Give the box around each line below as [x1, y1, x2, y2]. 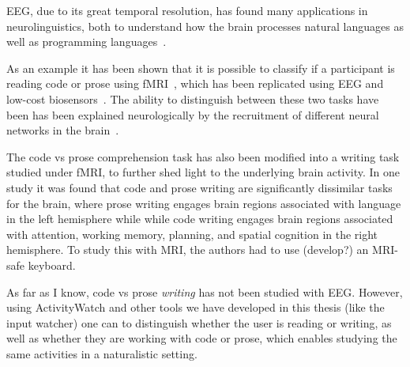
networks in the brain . [6, 122, 119, 138]
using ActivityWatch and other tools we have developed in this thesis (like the [6, 299, 385, 316]
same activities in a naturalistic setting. [6, 345, 197, 361]
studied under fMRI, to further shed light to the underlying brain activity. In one [6, 164, 401, 180]
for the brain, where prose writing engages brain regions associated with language [6, 195, 401, 211]
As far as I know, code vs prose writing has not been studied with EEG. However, [6, 283, 403, 300]
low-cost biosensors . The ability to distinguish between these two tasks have [6, 90, 379, 107]
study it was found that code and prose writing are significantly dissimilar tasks [6, 179, 393, 195]
